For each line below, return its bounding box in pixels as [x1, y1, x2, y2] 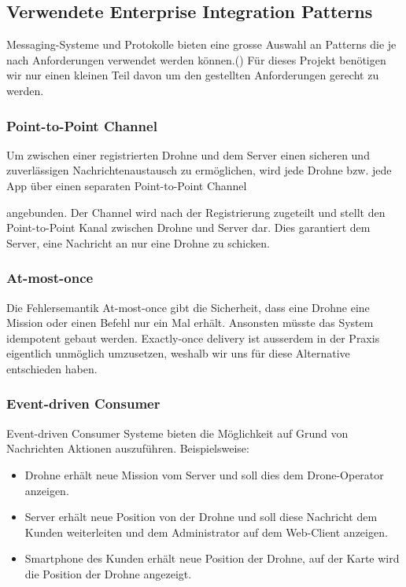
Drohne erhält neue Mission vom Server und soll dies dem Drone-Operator [24, 466, 384, 482]
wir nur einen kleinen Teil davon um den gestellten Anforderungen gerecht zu [6, 67, 379, 83]
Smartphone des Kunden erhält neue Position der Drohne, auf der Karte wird [24, 550, 400, 567]
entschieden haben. [6, 360, 98, 376]
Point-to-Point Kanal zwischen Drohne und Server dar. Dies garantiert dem [6, 219, 371, 236]
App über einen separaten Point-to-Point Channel [6, 177, 247, 193]
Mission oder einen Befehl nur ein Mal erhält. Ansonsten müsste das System [6, 314, 374, 331]
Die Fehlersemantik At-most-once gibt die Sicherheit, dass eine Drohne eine [6, 299, 370, 315]
